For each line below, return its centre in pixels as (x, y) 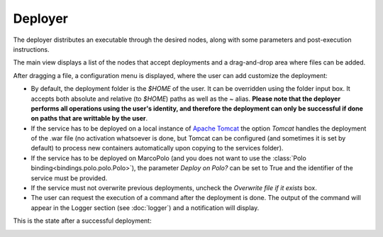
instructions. (31, 49)
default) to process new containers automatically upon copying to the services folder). (157, 148)
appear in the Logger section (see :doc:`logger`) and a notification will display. (145, 208)
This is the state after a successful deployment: (82, 221)
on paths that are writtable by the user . (89, 118)
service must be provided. (69, 178)
